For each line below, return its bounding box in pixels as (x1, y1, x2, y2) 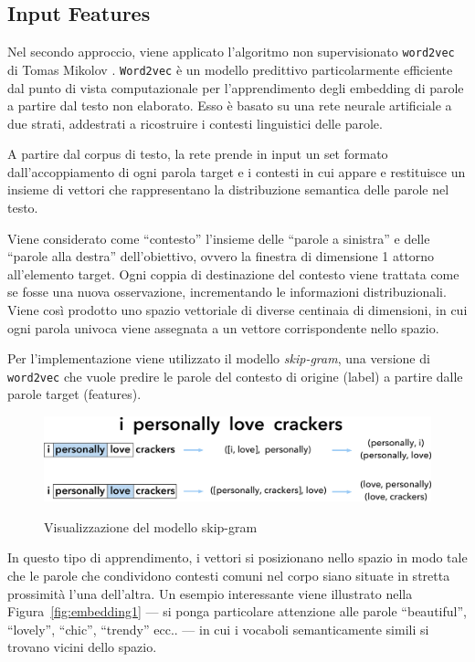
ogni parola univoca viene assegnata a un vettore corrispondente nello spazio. (7, 318, 439, 337)
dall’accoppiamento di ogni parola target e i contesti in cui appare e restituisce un (7, 162, 466, 181)
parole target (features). (7, 384, 142, 404)
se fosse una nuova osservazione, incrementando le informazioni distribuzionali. (7, 282, 447, 301)
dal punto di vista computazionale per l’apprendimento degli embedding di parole (7, 78, 464, 97)
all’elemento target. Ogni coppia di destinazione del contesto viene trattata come (7, 264, 459, 283)
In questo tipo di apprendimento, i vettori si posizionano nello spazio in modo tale (7, 548, 468, 567)
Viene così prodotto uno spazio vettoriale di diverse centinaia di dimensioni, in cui (7, 300, 468, 320)
